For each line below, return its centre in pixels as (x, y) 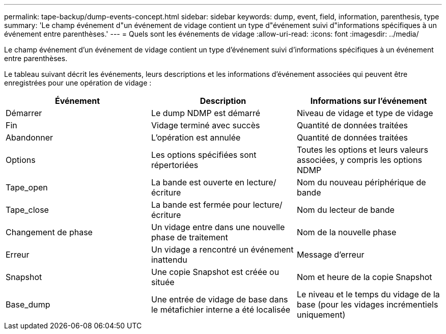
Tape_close (27, 210)
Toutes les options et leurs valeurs (362, 150)
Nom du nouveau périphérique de (361, 182)
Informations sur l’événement (369, 101)
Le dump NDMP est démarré (206, 113)
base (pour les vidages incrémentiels (367, 304)
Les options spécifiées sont (204, 155)
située (163, 282)
